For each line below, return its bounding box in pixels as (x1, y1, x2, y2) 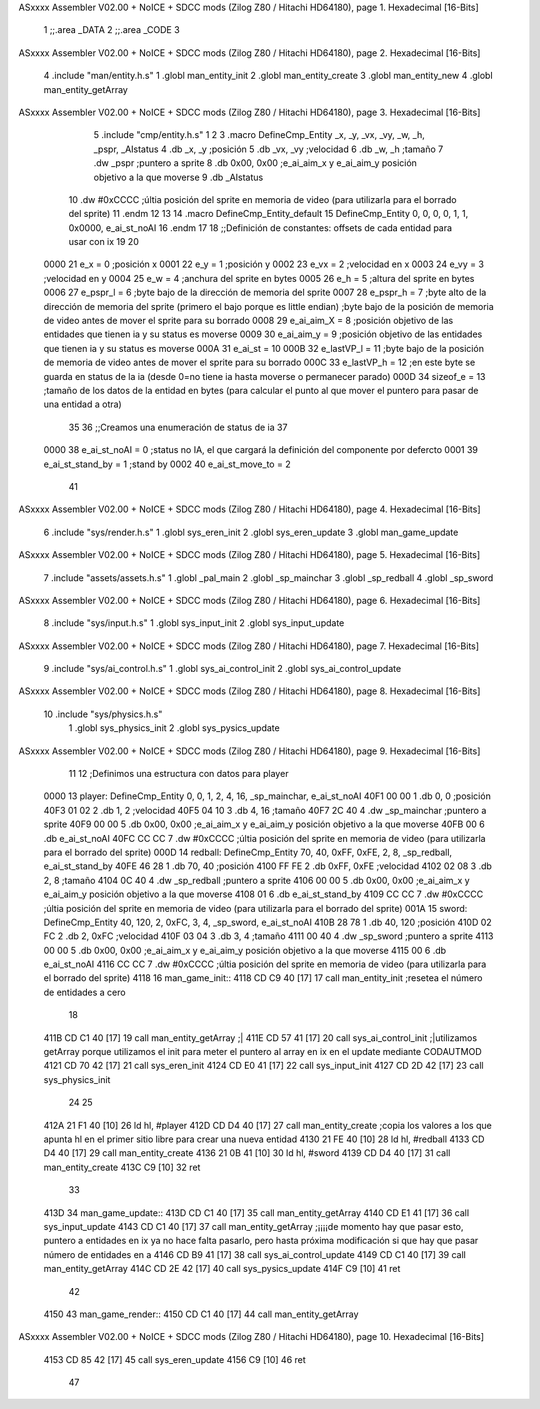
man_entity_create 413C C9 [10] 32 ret (43, 1161, 201, 1173)
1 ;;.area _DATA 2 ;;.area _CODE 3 (43, 24, 180, 36)
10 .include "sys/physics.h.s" (43, 708, 163, 720)
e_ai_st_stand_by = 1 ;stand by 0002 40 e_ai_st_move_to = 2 (43, 458, 291, 470)
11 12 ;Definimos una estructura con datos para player (68, 768, 289, 780)
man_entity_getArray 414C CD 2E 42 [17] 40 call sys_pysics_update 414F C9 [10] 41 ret (43, 1263, 401, 1275)
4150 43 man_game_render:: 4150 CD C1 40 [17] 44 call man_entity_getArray (43, 1308, 359, 1320)
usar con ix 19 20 (68, 236, 139, 248)
